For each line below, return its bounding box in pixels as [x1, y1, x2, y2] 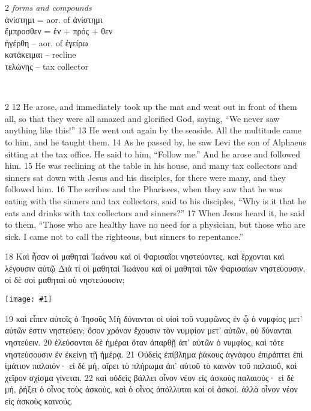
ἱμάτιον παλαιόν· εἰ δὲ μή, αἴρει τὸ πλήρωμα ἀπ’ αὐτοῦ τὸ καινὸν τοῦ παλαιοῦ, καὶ [5, 359, 297, 372]
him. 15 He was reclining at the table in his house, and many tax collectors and [5, 159, 297, 172]
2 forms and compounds [5, 1, 92, 13]
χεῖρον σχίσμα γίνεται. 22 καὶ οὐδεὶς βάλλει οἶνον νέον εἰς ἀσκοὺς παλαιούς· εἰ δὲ [5, 371, 294, 383]
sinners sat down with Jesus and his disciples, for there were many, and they [5, 171, 286, 183]
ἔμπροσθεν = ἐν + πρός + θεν [5, 25, 113, 37]
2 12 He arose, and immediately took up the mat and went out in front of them [5, 100, 297, 113]
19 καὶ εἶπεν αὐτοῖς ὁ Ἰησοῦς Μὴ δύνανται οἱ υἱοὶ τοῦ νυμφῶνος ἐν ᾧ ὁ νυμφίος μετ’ [5, 312, 303, 324]
